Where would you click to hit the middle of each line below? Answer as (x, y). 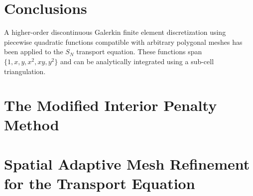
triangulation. (25, 71)
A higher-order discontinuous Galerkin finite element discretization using (115, 32)
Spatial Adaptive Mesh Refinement (127, 163)
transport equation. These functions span (139, 51)
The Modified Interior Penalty (111, 105)
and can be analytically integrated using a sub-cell (137, 61)
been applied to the (34, 51)
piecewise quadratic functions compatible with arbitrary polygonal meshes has (123, 42)
